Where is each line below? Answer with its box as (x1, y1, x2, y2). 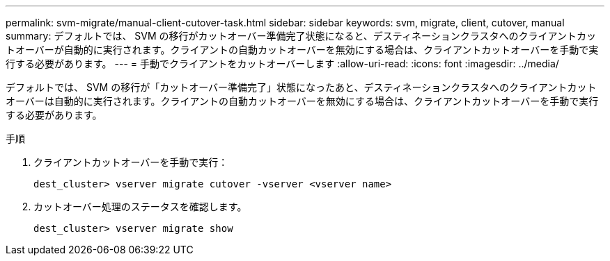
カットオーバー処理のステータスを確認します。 (33, 201, 247, 212)
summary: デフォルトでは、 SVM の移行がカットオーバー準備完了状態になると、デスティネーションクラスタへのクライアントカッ (6, 30, 596, 42)
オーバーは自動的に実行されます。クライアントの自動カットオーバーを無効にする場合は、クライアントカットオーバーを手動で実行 (6, 95, 599, 107)
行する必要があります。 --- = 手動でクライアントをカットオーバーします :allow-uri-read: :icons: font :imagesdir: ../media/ (6, 58, 559, 69)
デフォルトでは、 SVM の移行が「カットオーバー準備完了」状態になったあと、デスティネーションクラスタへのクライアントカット (6, 81, 597, 93)
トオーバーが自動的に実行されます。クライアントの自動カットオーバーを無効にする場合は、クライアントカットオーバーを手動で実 (6, 44, 599, 56)
